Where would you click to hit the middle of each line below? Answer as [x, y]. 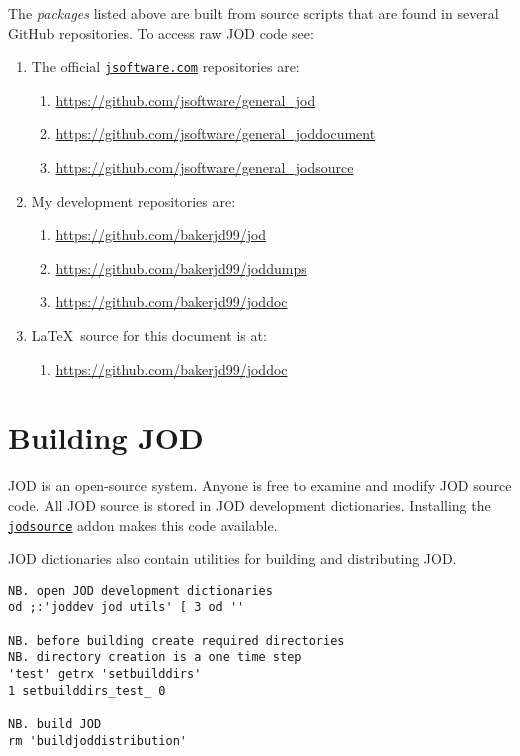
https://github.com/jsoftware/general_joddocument [215, 133]
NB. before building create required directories [176, 640]
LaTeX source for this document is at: [149, 335]
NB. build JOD [55, 724]
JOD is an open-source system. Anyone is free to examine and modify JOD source [260, 485]
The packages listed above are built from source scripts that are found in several [253, 13]
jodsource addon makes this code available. [143, 524]
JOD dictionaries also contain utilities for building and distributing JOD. [232, 558]
